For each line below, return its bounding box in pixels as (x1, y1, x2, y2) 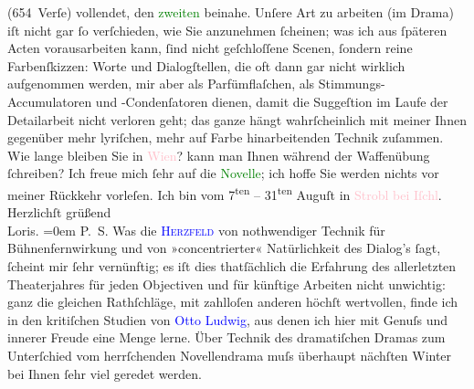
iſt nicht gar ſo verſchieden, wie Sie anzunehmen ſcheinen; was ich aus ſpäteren (7, 20, 448, 39)
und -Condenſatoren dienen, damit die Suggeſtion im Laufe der (95, 91, 448, 110)
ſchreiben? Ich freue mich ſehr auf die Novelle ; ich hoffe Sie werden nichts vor (7, 163, 439, 183)
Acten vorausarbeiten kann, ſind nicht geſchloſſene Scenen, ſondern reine (7, 38, 413, 58)
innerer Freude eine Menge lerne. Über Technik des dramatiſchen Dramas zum (7, 328, 446, 347)
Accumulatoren (7, 91, 92, 110)
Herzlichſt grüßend (7, 203, 111, 222)
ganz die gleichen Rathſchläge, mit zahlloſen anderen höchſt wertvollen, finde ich (7, 292, 458, 311)
